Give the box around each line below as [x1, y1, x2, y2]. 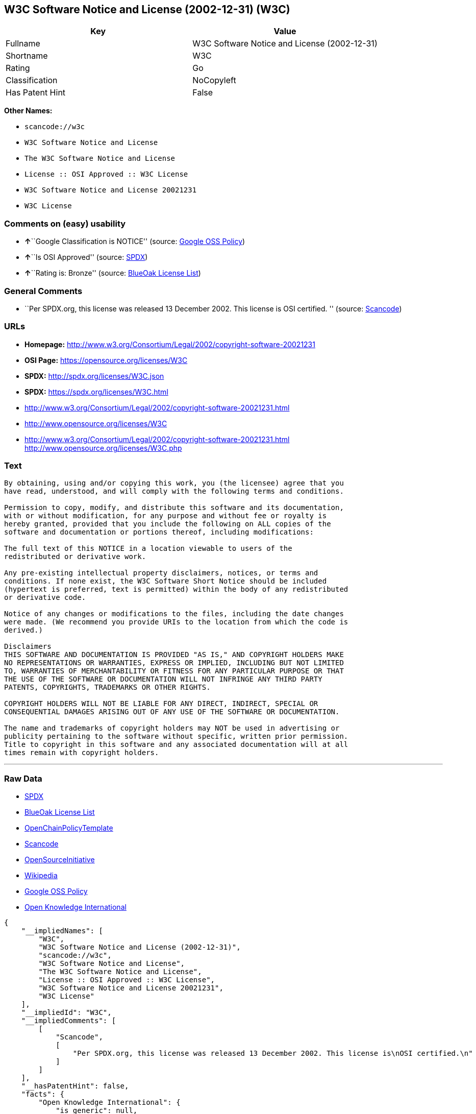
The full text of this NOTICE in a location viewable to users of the [4, 544, 292, 553]
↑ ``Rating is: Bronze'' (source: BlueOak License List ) [24, 269, 201, 278]
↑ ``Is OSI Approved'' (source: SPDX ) [24, 253, 148, 262]
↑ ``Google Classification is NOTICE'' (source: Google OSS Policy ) [24, 237, 245, 246]
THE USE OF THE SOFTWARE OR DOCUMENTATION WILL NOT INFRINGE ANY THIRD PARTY [4, 675, 322, 684]
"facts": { [21, 1090, 65, 1099]
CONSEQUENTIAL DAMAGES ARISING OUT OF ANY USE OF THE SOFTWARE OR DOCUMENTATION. [4, 708, 340, 716]
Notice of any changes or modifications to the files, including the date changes [4, 610, 344, 618]
